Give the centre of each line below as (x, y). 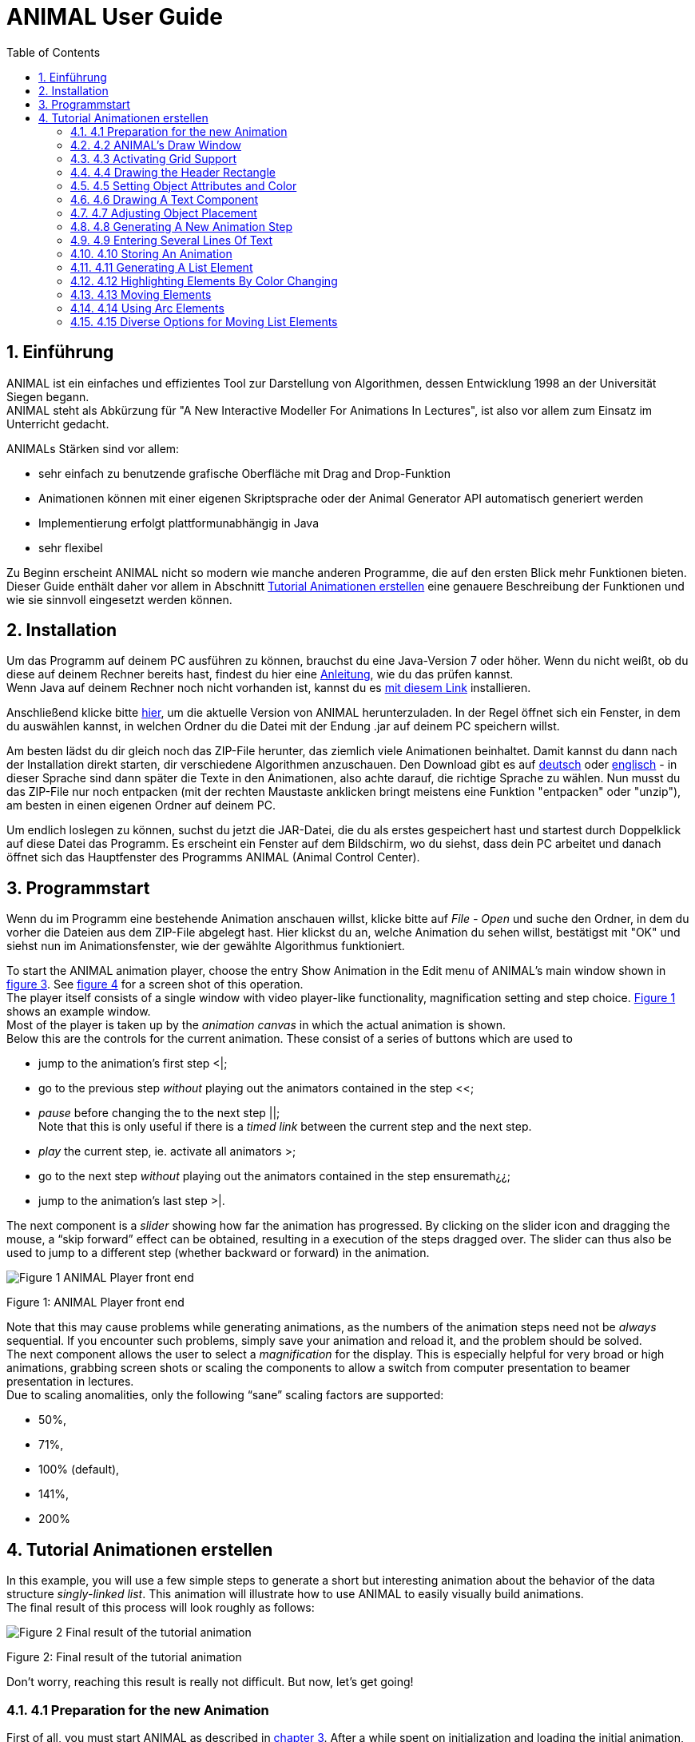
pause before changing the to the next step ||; (159, 1113)
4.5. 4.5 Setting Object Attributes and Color (184, 185)
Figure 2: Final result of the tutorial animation (124, 1657)
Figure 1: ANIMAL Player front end (95, 1303)
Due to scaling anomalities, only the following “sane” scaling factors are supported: (225, 1395)
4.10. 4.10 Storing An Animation (151, 253)
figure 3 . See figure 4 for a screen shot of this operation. (155, 984)
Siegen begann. (48, 396)
